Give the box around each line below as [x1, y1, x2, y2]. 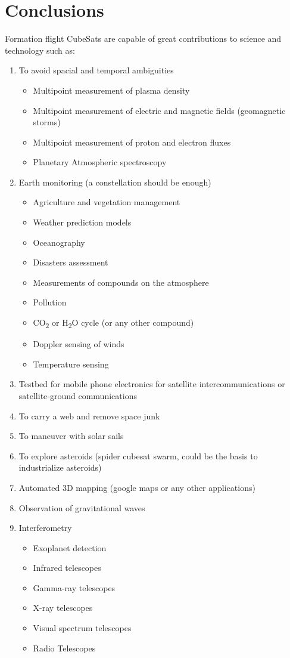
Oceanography [33, 236, 85, 248]
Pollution [33, 296, 67, 308]
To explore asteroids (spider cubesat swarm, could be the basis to [18, 449, 258, 462]
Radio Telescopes [33, 641, 96, 654]
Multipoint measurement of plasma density [33, 84, 190, 96]
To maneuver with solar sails [18, 430, 124, 442]
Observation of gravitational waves [18, 501, 145, 514]
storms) [33, 116, 61, 128]
